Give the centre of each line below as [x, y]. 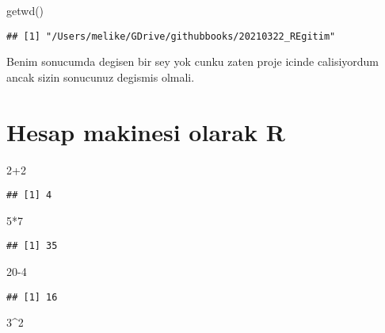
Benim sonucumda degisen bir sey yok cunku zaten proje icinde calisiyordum [193, 61]
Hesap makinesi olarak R [146, 131]
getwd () [25, 10]
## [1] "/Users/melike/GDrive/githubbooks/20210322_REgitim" [171, 36]
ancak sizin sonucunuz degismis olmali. [101, 77]
